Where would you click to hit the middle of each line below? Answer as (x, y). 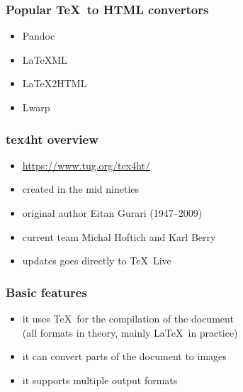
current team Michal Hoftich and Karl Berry (119, 236)
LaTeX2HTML (55, 83)
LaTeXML (45, 59)
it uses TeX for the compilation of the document (128, 318)
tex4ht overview (52, 139)
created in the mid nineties (81, 189)
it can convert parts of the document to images (124, 356)
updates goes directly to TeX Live (97, 261)
